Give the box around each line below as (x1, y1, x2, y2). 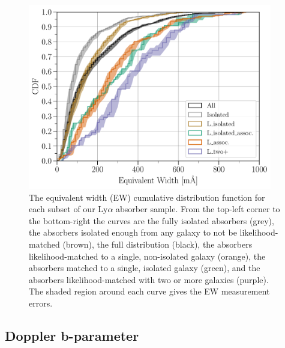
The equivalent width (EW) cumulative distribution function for (29, 191, 265, 203)
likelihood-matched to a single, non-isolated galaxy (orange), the (29, 249, 266, 262)
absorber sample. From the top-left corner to (116, 203, 280, 215)
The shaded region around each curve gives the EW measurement (29, 285, 270, 298)
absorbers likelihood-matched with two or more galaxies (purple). (29, 273, 269, 285)
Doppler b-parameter (5, 326, 139, 344)
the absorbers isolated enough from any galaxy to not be (29, 226, 237, 239)
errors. (29, 296, 53, 309)
